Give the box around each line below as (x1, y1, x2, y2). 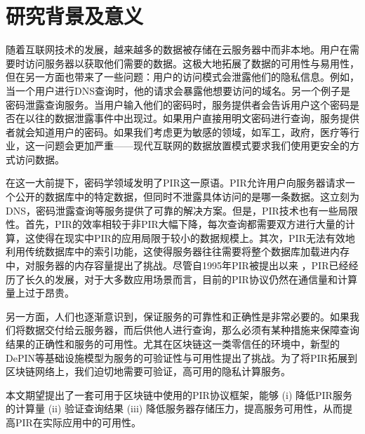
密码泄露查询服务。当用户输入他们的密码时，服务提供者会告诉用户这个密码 (6, 97, 350, 111)
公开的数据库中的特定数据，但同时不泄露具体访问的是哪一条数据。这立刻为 (15, 189, 359, 204)
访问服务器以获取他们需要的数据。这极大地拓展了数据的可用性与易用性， (25, 55, 359, 70)
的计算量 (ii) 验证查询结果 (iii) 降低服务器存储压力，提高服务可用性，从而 (6, 401, 343, 416)
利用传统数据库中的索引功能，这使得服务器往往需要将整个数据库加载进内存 (6, 244, 350, 259)
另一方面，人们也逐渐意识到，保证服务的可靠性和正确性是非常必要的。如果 (6, 308, 350, 323)
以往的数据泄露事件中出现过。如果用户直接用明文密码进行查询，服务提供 (25, 111, 359, 126)
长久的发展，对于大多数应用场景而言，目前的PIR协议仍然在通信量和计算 (25, 271, 357, 286)
